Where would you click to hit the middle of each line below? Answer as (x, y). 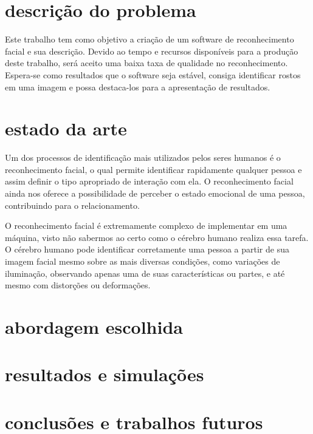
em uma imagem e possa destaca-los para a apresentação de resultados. (138, 86)
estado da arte (66, 128)
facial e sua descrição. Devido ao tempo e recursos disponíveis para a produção (152, 51)
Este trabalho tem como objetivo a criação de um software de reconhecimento (150, 39)
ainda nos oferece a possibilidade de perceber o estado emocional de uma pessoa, (155, 193)
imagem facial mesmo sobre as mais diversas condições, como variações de (143, 261)
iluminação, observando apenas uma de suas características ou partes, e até (145, 273)
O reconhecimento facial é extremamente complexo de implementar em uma (146, 225)
